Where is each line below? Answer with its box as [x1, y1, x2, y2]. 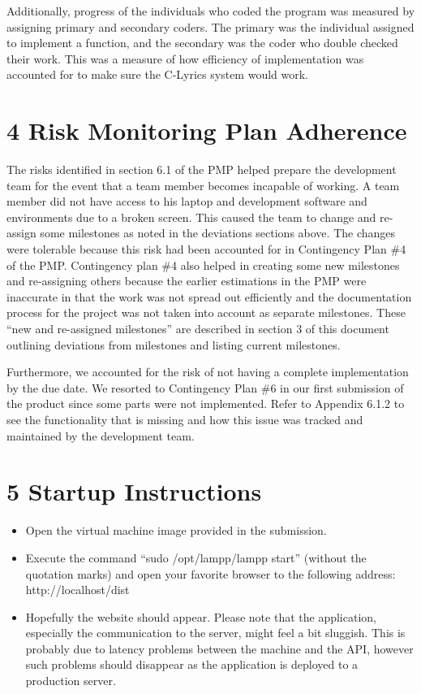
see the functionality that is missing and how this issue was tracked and [6, 411, 363, 427]
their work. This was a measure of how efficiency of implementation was [6, 50, 364, 67]
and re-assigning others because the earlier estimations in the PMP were [6, 272, 367, 289]
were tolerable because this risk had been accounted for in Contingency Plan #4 [6, 241, 406, 258]
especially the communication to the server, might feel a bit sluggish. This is [25, 624, 406, 641]
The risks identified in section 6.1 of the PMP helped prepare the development [6, 161, 397, 178]
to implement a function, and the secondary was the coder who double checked [6, 34, 398, 51]
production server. [25, 672, 116, 689]
